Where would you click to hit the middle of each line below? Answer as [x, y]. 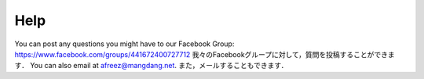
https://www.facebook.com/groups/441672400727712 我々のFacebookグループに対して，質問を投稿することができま [205, 54]
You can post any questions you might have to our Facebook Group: [124, 44]
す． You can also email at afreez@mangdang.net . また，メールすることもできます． [151, 66]
